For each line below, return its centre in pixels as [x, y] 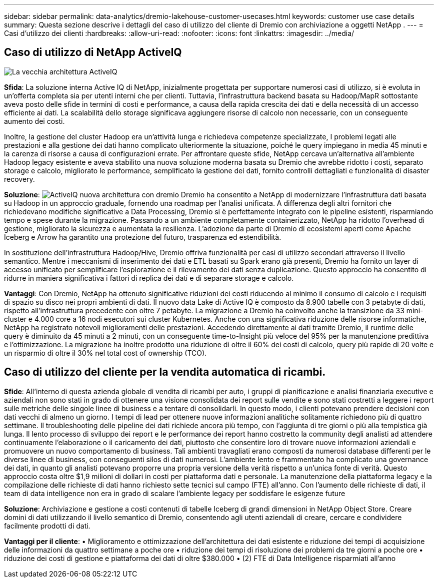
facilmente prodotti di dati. [47, 526]
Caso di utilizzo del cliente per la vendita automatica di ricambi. [165, 372]
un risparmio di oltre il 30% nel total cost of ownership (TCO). [105, 353]
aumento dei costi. [34, 121]
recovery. [19, 179]
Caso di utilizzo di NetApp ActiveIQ [93, 52]
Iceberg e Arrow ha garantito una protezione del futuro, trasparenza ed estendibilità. [143, 237]
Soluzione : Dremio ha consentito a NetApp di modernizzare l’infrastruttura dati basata [215, 194]
